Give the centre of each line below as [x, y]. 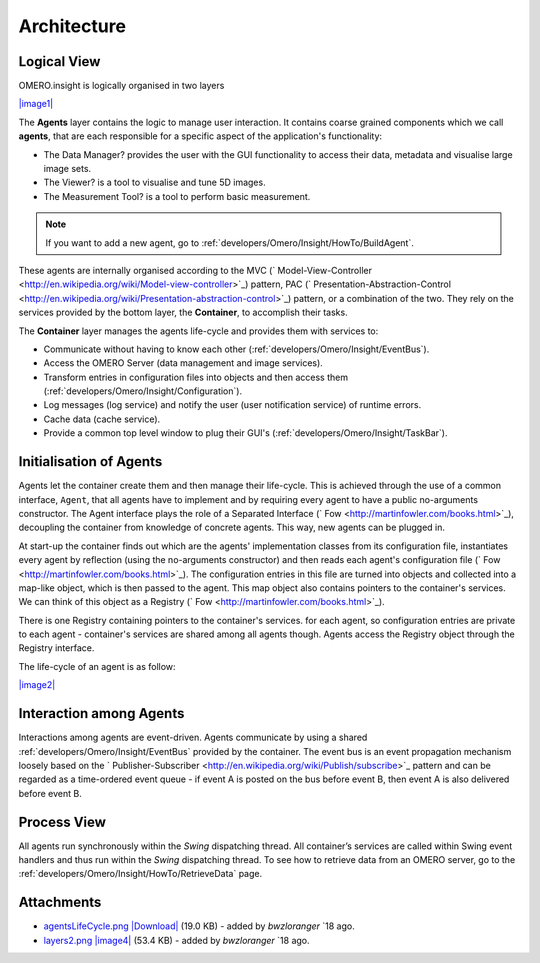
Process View [62, 821]
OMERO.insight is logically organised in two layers [121, 86]
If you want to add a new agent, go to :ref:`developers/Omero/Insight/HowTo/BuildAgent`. [230, 242]
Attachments [60, 902]
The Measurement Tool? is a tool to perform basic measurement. [177, 196]
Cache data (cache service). [102, 419]
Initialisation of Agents [90, 461]
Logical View [59, 61]
